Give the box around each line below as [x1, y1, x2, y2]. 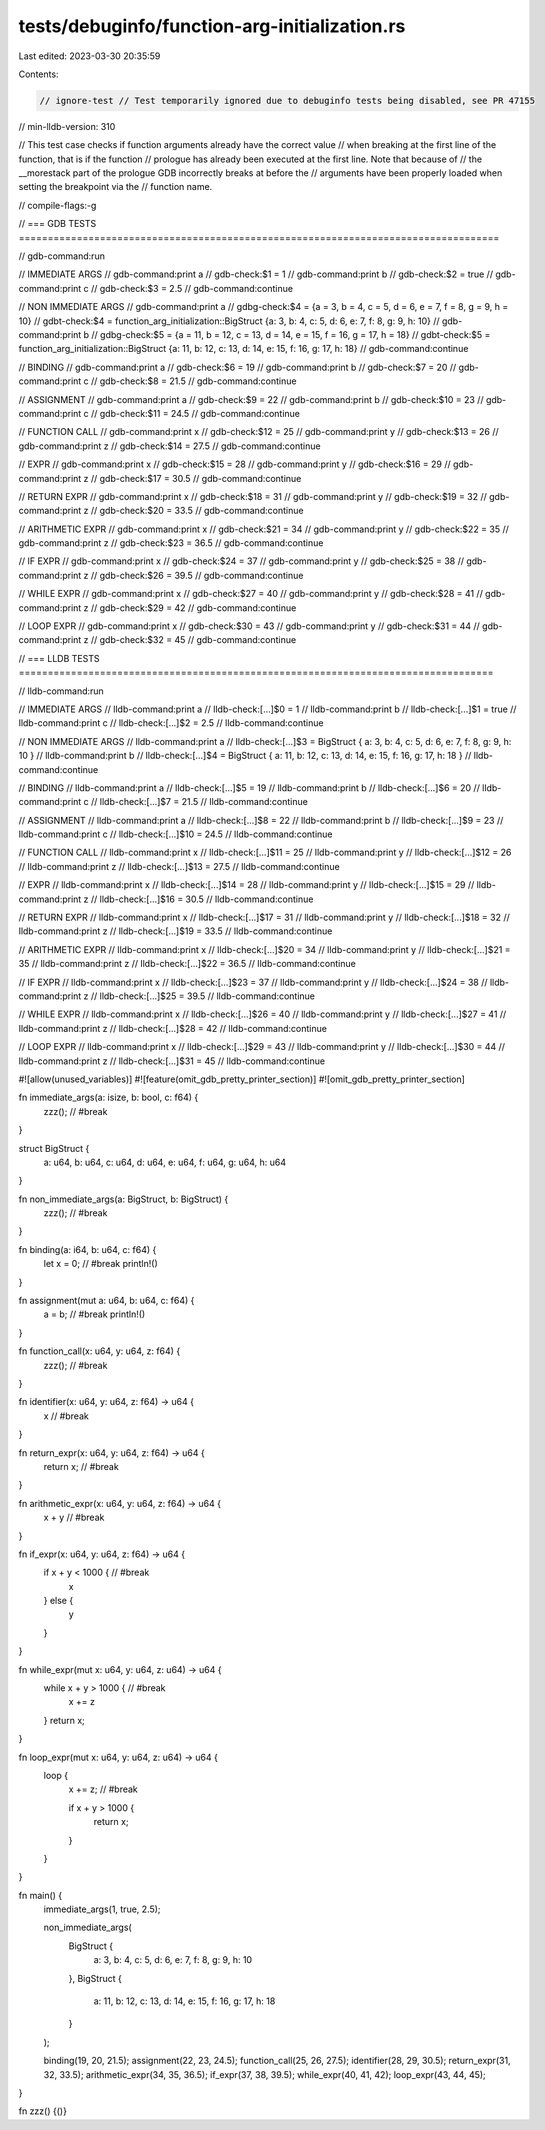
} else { [43, 1595, 74, 1607]
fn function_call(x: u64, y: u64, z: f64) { [18, 1345, 181, 1357]
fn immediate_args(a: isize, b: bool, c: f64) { [18, 1091, 199, 1104]
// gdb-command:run [18, 250, 105, 262]
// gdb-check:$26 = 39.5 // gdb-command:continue [90, 569, 304, 581]
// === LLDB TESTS [18, 652, 100, 664]
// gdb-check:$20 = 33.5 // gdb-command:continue [90, 505, 304, 517]
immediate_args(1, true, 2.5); [43, 1903, 161, 1915]
